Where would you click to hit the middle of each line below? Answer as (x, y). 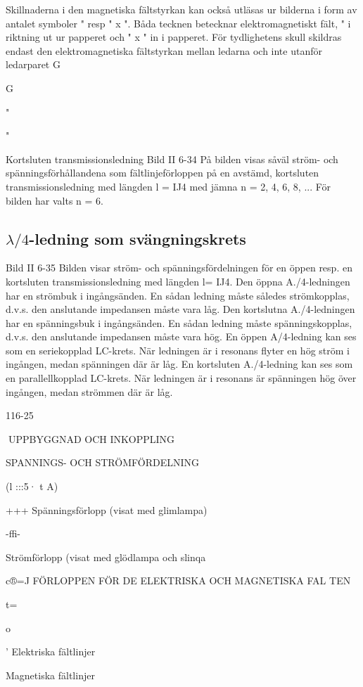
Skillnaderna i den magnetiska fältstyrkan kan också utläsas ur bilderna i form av (181, 9)
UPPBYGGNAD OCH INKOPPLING (91, 438)
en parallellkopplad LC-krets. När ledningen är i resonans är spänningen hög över (181, 378)
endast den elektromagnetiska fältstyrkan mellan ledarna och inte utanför (164, 50)
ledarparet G (33, 64)
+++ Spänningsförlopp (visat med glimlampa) (107, 509)
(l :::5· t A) (32, 486)
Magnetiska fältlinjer (50, 675)
